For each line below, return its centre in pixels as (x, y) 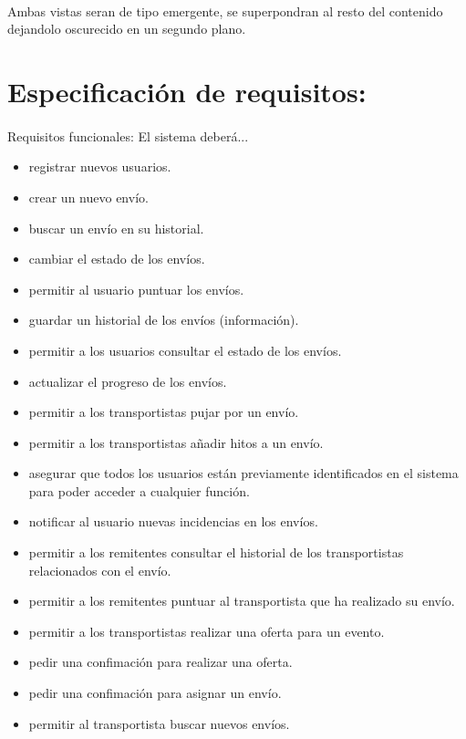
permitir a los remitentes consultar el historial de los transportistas (216, 552)
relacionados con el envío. (100, 570)
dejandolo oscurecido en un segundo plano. (127, 29)
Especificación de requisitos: (187, 91)
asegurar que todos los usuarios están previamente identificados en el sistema (243, 473)
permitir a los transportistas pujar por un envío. (164, 412)
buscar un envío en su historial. (116, 228)
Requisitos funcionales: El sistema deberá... (128, 135)
